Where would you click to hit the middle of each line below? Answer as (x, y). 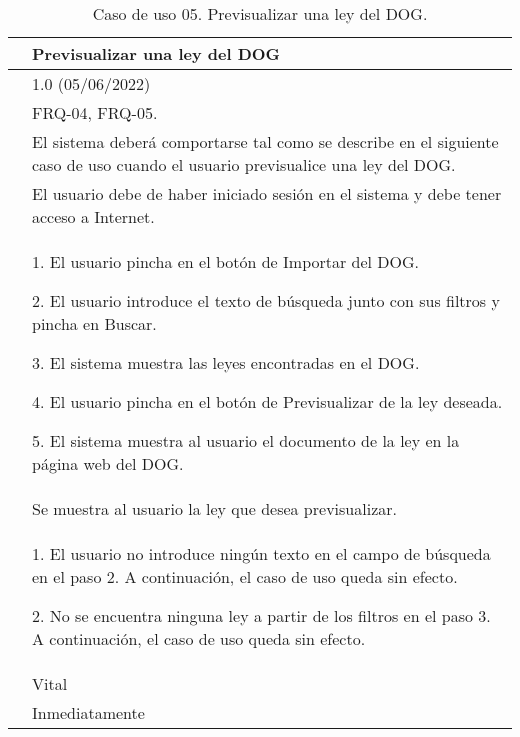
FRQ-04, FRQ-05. (95, 112)
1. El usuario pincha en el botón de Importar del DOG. (226, 261)
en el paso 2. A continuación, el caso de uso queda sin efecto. (245, 576)
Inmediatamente (88, 712)
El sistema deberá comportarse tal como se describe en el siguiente (265, 141)
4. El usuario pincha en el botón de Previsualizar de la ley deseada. (267, 401)
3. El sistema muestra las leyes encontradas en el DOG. (226, 362)
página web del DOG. (108, 463)
